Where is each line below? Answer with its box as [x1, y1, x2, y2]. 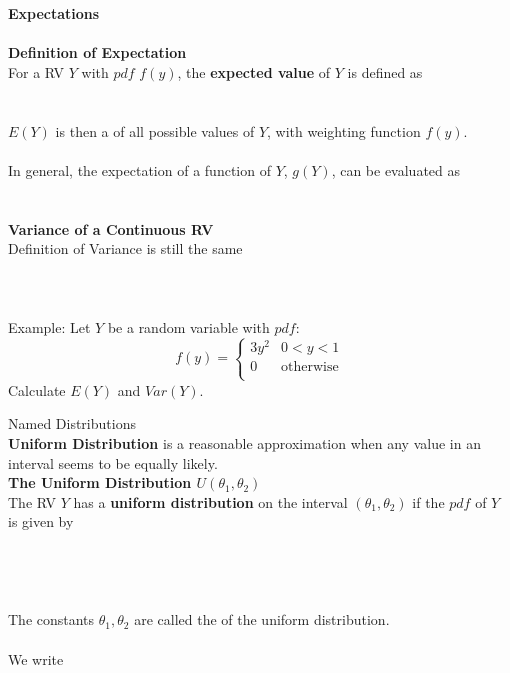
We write [8, 648, 64, 669]
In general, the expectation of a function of [8, 159, 271, 180]
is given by [8, 511, 74, 532]
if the [412, 491, 445, 512]
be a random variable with [107, 316, 270, 337]
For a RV [8, 61, 65, 82]
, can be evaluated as [331, 159, 461, 180]
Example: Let [8, 316, 91, 337]
